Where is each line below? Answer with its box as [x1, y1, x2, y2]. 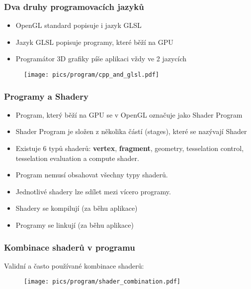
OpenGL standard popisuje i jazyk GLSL [15, 20, 142, 30]
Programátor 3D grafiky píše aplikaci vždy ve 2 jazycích [15, 53, 187, 64]
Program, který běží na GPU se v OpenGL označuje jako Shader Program [15, 109, 243, 120]
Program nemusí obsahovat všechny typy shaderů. [15, 169, 168, 180]
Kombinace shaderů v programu [4, 241, 135, 253]
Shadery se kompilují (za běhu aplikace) [15, 203, 138, 213]
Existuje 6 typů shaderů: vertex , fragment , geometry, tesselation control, [15, 143, 244, 153]
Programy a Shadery [4, 90, 88, 102]
